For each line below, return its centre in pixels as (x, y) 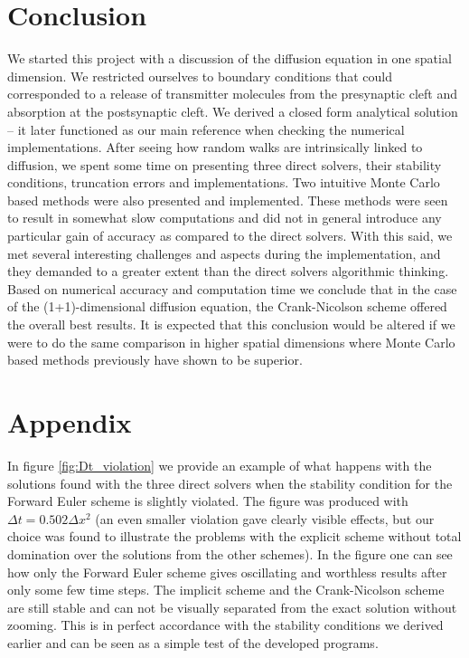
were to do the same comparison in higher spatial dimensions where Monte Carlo (231, 342)
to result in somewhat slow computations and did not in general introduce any (225, 218)
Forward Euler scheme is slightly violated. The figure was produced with (208, 501)
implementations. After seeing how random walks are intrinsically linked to (215, 147)
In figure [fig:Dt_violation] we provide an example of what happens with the (220, 465)
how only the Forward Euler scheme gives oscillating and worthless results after (227, 572)
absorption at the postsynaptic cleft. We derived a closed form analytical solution (233, 111)
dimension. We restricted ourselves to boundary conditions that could (200, 76)
